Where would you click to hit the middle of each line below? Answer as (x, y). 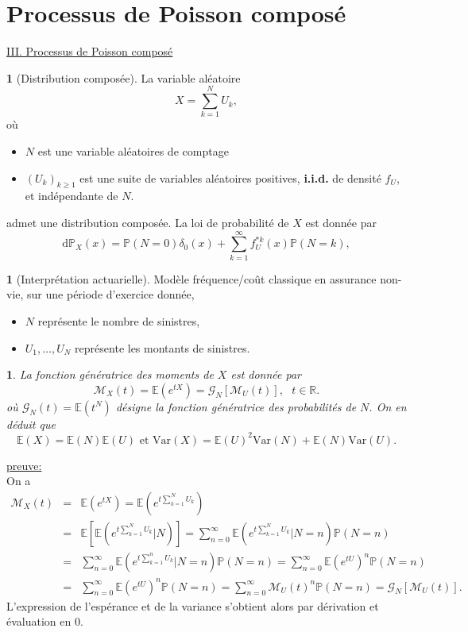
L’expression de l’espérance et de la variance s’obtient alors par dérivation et (193, 605)
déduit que (31, 424)
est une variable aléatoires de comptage (133, 151)
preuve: (24, 465)
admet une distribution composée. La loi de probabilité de (148, 223)
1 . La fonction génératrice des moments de (110, 374)
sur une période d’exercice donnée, (111, 294)
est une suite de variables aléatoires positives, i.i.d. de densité (230, 177)
